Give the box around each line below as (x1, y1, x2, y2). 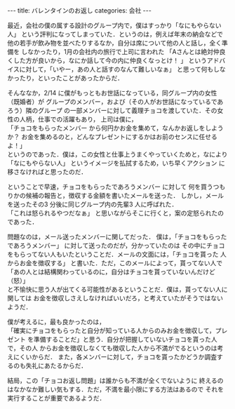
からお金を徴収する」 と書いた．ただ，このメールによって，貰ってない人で (7, 259, 223, 267)
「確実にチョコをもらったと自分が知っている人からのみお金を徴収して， (7, 326, 215, 335)
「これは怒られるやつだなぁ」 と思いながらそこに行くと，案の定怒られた (7, 209, 218, 217)
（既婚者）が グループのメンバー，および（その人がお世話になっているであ (7, 98, 224, 106)
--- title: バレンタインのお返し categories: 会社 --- (7, 6, 152, 15)
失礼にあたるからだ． (25, 361, 88, 370)
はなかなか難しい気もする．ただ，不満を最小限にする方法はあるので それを (7, 385, 224, 394)
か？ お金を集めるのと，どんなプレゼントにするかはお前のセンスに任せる (7, 133, 217, 141)
